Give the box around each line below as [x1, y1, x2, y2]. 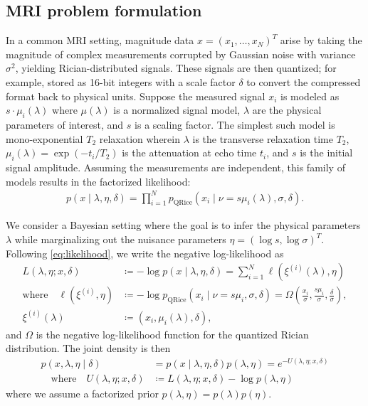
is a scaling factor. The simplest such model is [135, 117, 335, 132]
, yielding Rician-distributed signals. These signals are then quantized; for [15, 60, 337, 75]
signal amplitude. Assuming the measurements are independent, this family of [6, 159, 345, 174]
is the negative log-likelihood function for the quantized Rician [36, 326, 309, 341]
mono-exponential [6, 131, 83, 146]
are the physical [252, 102, 322, 117]
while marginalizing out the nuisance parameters [14, 232, 226, 247]
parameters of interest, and [6, 117, 124, 132]
